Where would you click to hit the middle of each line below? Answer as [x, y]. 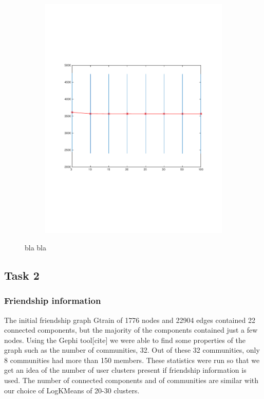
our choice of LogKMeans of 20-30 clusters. [72, 390]
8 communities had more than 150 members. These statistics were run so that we [132, 360]
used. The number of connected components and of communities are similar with [131, 380]
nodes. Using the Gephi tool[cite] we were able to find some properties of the [125, 340]
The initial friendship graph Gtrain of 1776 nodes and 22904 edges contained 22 [130, 320]
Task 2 [22, 275]
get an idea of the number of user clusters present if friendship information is [125, 370]
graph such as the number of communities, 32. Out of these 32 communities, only [132, 350]
